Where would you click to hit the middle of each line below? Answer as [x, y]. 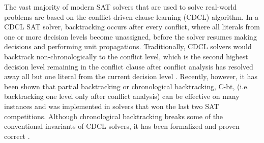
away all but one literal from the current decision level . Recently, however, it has [131, 76]
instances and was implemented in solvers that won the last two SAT [112, 106]
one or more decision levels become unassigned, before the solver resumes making [130, 36]
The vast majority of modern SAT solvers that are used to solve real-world [121, 7]
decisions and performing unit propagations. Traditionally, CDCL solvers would [128, 46]
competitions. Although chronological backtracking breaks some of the [114, 116]
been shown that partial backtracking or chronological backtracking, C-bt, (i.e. [127, 86]
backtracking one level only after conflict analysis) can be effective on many [122, 96]
